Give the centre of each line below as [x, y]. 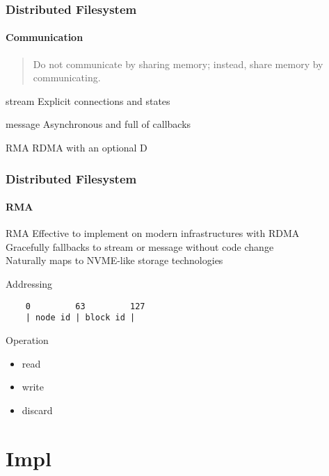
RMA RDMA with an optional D [77, 148]
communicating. [67, 77]
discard [37, 410]
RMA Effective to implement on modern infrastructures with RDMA [153, 233]
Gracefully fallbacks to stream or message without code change [140, 246]
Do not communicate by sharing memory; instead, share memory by [178, 64]
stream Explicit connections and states [88, 100]
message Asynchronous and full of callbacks [98, 124]
